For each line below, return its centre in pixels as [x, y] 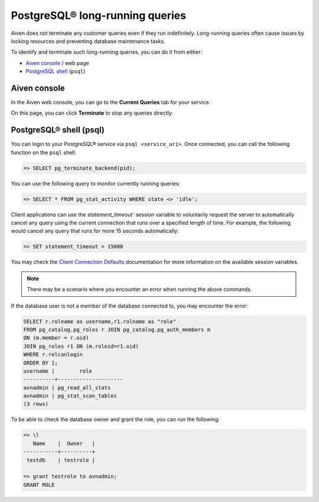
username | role [58, 371]
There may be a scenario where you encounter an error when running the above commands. [139, 289]
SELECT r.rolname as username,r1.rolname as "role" [100, 321]
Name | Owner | [64, 443]
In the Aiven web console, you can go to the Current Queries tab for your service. [111, 102]
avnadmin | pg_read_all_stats [67, 388]
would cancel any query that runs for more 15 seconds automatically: [95, 231]
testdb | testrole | [61, 460]
